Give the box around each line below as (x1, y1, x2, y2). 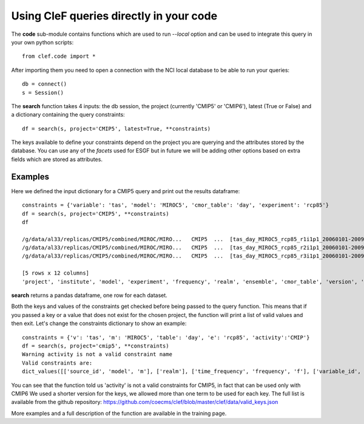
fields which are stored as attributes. (11, 156, 103, 163)
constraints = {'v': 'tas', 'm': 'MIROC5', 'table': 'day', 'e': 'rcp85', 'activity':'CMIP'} (22, 334, 310, 341)
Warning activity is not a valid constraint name (22, 351, 173, 358)
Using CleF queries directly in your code (11, 9, 218, 22)
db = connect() (22, 81, 67, 87)
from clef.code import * (22, 53, 96, 60)
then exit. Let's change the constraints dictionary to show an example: (11, 320, 187, 327)
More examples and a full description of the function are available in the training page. (11, 409, 227, 417)
